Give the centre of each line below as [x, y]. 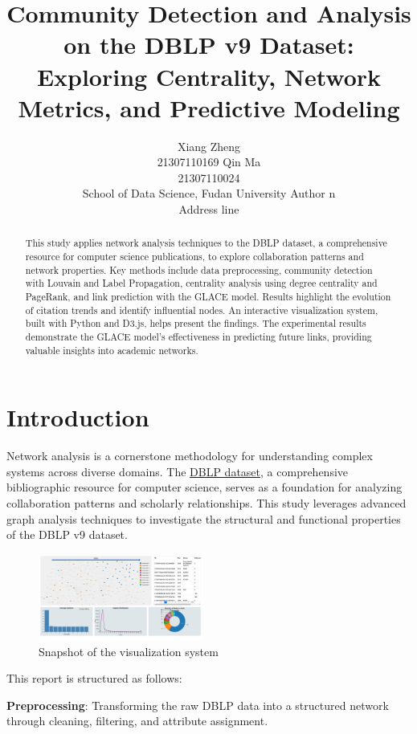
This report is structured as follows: [94, 678]
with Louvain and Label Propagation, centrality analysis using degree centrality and [201, 283]
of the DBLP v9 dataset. [67, 534]
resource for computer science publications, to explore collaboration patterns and [194, 257]
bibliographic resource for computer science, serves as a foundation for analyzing [204, 487]
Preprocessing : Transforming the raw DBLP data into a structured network [198, 705]
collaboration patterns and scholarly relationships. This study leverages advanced [206, 503]
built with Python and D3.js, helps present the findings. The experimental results [196, 323]
